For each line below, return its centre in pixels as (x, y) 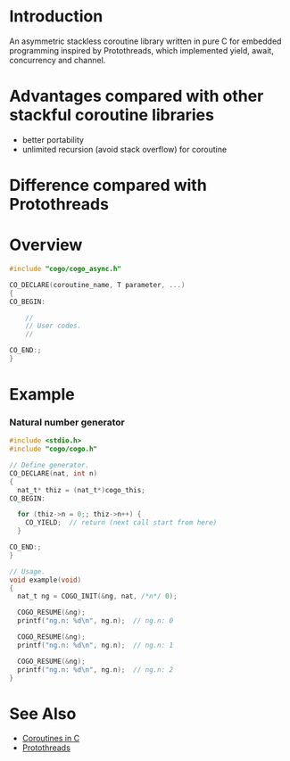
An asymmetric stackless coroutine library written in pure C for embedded (145, 41)
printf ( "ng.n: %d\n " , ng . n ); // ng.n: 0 (95, 621)
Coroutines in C (51, 739)
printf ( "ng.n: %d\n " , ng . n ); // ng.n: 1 (95, 645)
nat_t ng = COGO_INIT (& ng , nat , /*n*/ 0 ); (97, 596)
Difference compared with (108, 186)
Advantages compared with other (137, 96)
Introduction (56, 17)
